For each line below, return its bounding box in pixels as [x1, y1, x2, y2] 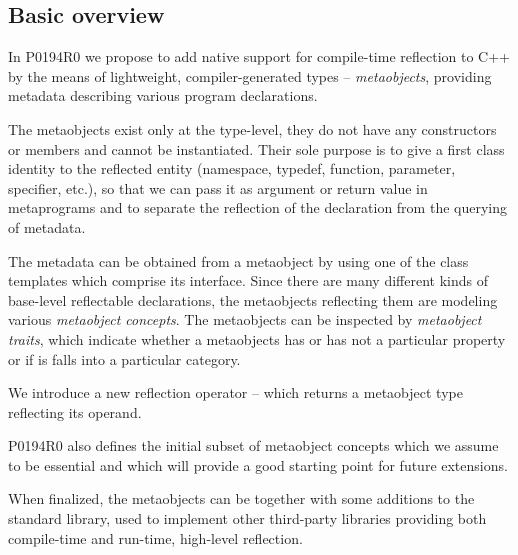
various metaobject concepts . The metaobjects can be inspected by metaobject [8, 309, 482, 330]
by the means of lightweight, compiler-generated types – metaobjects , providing [8, 65, 492, 86]
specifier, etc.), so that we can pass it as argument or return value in [8, 177, 428, 198]
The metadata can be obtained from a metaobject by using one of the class [8, 250, 469, 271]
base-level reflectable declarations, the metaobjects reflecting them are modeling [8, 289, 498, 310]
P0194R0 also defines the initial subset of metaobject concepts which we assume [8, 435, 499, 456]
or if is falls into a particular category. [8, 348, 241, 369]
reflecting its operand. [8, 401, 142, 422]
